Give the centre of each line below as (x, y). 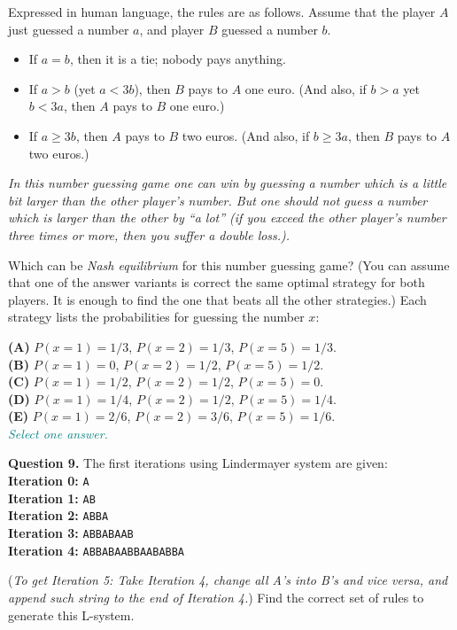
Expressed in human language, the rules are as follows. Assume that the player (222, 12)
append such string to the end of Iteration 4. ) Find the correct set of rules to (216, 597)
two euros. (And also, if (246, 135)
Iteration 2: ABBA (58, 515)
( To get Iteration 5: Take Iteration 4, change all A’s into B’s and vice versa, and (228, 580)
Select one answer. (58, 433)
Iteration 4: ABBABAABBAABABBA (97, 550)
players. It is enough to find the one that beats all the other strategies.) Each (217, 299)
